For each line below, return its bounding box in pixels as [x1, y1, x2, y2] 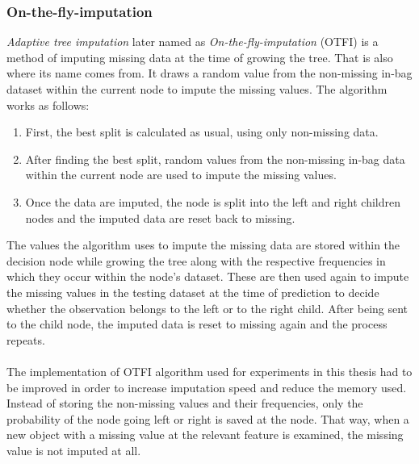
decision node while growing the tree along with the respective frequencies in [6, 252, 386, 269]
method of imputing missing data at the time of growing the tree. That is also [6, 48, 393, 65]
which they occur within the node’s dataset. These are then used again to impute [6, 268, 409, 285]
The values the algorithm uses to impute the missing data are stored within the [6, 236, 400, 253]
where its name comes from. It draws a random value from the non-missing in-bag [6, 65, 413, 82]
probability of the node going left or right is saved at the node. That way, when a [6, 410, 409, 427]
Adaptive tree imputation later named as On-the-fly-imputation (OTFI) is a [6, 33, 379, 50]
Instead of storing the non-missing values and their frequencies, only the [6, 395, 363, 412]
